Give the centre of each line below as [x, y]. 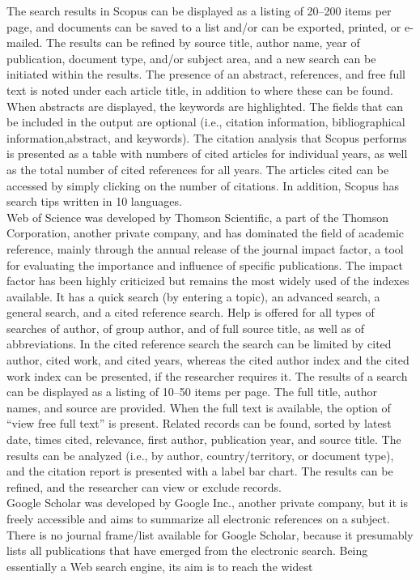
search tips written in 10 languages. [94, 201]
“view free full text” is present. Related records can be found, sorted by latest [199, 423]
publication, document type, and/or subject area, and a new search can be [191, 58]
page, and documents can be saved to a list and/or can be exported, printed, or [204, 26]
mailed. [25, 43]
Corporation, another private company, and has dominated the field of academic [206, 233]
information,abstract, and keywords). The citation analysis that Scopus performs [207, 137]
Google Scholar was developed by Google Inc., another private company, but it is [207, 503]
